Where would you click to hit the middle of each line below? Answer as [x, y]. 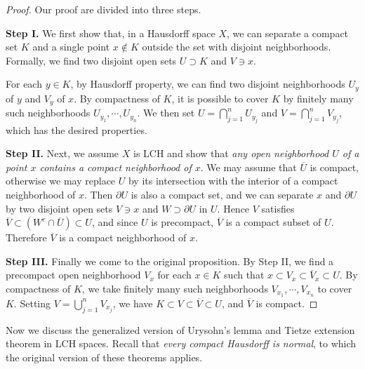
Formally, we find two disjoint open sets [91, 60]
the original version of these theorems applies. [104, 357]
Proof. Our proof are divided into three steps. [104, 9]
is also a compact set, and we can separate [222, 195]
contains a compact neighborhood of [115, 167]
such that [244, 275]
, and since [115, 222]
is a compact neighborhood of [123, 237]
